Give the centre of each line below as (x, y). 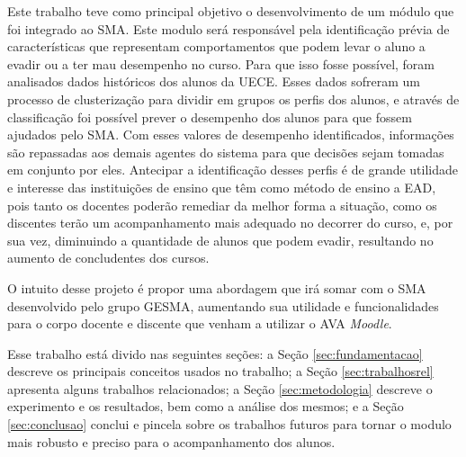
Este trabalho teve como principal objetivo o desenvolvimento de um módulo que (231, 11)
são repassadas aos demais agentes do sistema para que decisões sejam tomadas (226, 152)
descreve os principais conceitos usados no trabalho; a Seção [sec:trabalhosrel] (220, 371)
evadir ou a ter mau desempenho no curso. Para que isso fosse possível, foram (221, 63)
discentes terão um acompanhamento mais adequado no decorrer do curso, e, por (230, 223)
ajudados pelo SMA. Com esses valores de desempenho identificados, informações (231, 134)
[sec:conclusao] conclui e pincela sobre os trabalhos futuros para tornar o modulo (229, 424)
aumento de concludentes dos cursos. (108, 258)
